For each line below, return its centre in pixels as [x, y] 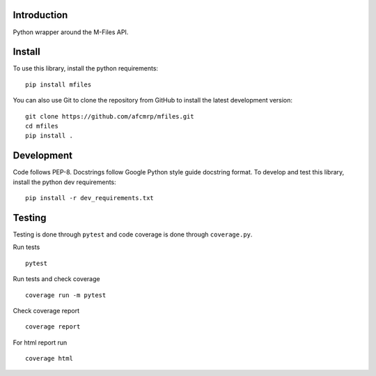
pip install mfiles [58, 84]
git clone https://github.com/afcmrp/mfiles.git [110, 116]
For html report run [40, 343]
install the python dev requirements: [64, 182]
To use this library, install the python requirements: [86, 68]
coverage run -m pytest [66, 295]
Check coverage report [46, 310]
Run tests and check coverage [56, 279]
